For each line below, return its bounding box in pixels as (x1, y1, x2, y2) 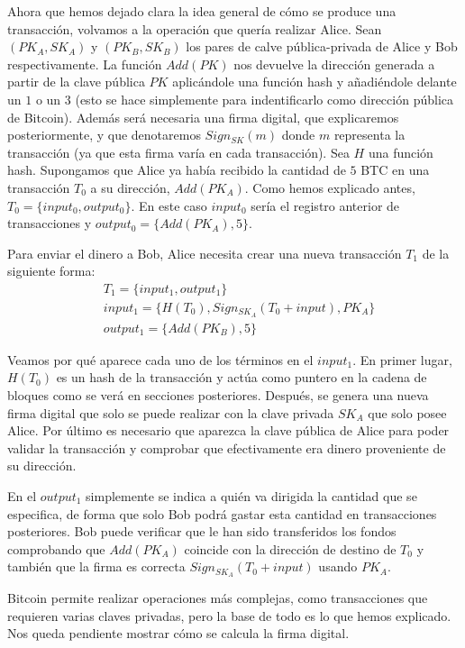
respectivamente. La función (7, 54, 162, 73)
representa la (333, 125, 406, 144)
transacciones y (7, 214, 92, 233)
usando (318, 557, 358, 576)
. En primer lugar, (352, 350, 452, 369)
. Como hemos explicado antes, (244, 178, 415, 196)
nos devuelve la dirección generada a (233, 54, 435, 73)
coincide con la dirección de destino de (184, 539, 397, 558)
